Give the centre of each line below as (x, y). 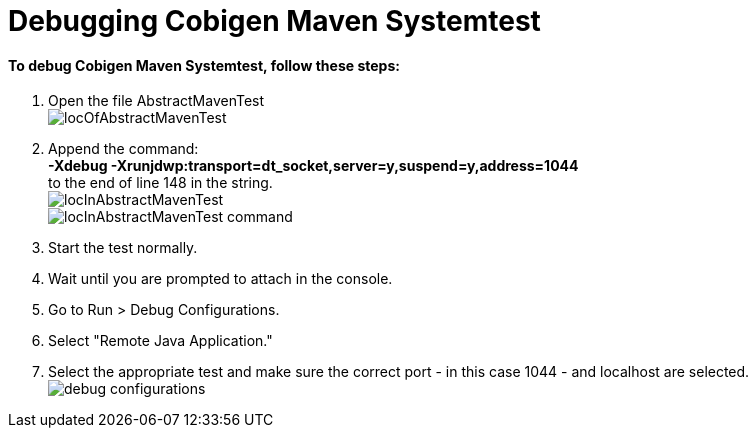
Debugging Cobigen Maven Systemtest (274, 21)
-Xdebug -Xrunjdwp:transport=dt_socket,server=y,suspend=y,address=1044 (313, 166)
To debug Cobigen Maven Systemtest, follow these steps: (204, 65)
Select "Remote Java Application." (160, 341)
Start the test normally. (123, 248)
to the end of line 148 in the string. (160, 183)
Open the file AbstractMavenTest (156, 101)
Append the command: (123, 149)
